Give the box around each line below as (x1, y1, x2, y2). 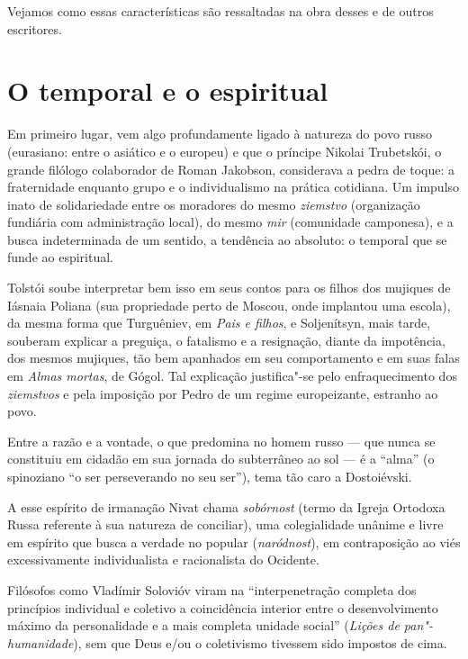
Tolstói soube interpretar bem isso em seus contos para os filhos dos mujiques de (7, 278, 451, 297)
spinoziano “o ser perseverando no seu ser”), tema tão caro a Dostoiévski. (7, 467, 412, 485)
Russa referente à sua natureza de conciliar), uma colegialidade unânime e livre (7, 515, 444, 534)
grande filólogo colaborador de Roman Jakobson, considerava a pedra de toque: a (7, 159, 454, 178)
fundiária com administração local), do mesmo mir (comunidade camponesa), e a (7, 212, 454, 231)
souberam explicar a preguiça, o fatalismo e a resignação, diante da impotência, (7, 330, 445, 349)
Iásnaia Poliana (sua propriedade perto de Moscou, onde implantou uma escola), (7, 295, 451, 314)
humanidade (7, 633, 74, 652)
